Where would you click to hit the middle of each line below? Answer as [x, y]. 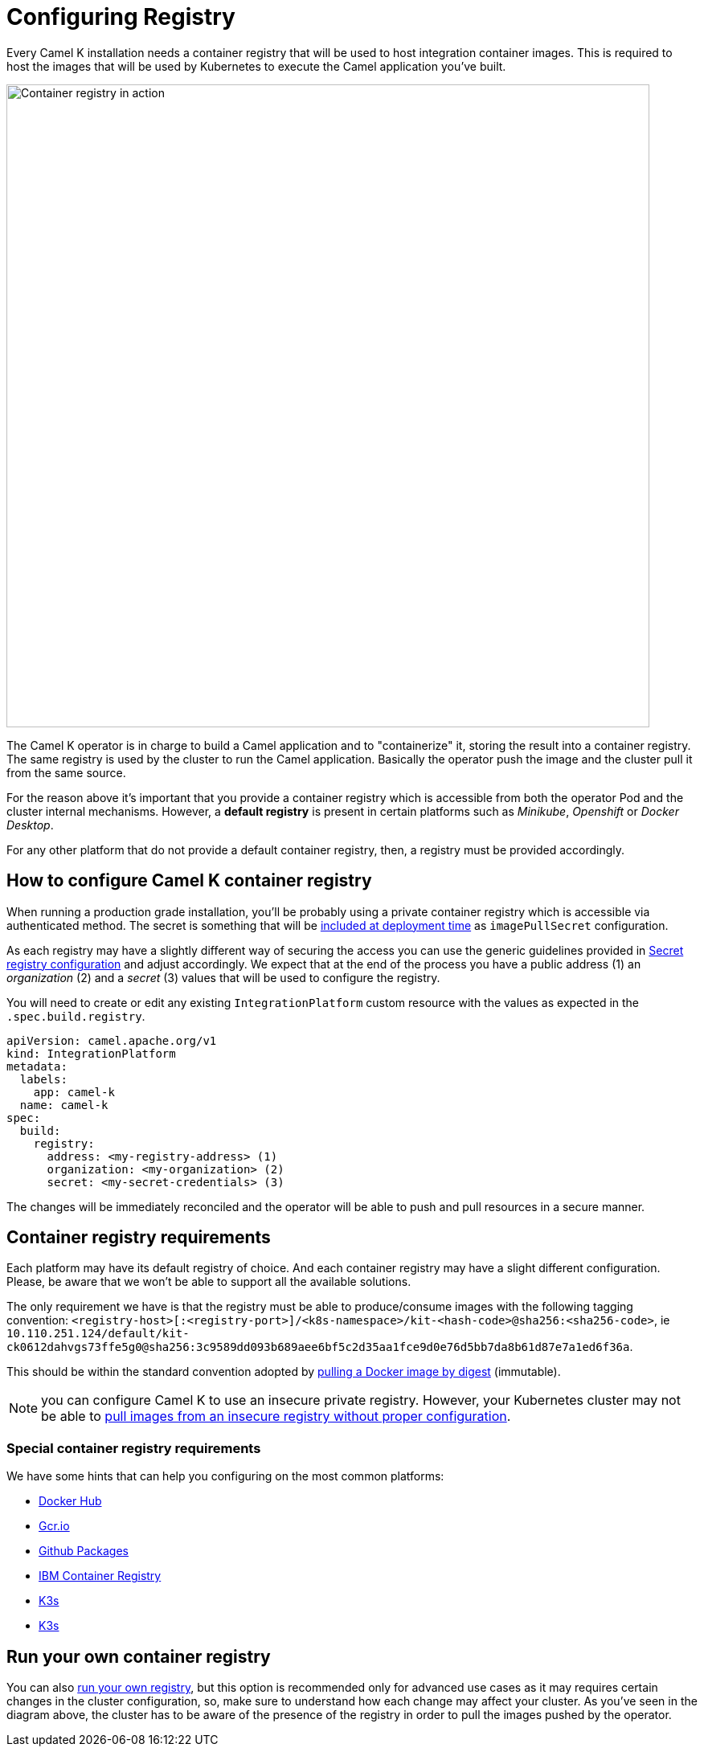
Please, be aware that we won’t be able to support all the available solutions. [209, 1282]
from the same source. [66, 772]
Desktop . [30, 825]
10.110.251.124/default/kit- [98, 1334]
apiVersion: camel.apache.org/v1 [112, 1040]
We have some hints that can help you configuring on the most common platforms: [225, 1476]
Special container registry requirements [134, 1448]
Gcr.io [54, 1526]
